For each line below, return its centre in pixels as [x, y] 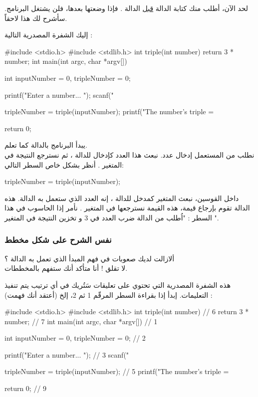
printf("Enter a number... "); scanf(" [59, 95]
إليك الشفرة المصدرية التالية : [49, 35]
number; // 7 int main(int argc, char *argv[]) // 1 [81, 321]
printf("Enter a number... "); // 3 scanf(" [67, 354]
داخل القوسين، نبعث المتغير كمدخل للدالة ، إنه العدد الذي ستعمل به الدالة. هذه [122, 198]
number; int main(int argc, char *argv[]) [66, 61]
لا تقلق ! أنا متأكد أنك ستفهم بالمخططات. [66, 268]
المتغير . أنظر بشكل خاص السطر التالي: [64, 164]
